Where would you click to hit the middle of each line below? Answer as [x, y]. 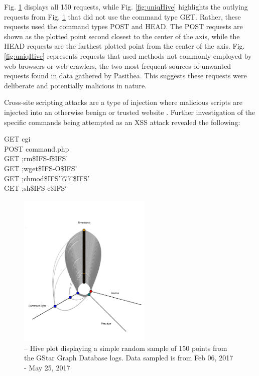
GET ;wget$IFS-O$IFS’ [41, 168]
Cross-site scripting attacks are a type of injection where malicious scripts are [123, 102]
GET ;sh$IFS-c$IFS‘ [36, 188]
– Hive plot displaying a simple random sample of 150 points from [126, 348]
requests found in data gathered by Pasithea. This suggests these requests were [125, 76]
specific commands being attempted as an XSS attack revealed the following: [122, 122]
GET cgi [17, 139]
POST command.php [37, 148]
